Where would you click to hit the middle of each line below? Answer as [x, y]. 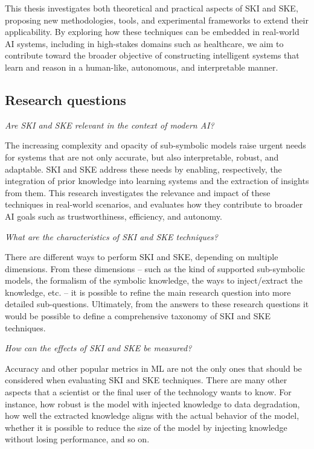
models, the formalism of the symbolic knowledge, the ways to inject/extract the [154, 280]
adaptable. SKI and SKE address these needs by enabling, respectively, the [143, 169]
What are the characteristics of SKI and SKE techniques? [111, 236]
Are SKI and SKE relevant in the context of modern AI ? [110, 125]
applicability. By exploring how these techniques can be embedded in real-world [152, 32]
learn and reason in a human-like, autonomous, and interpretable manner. [142, 67]
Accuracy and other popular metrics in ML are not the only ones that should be [153, 368]
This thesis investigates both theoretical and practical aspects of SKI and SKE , [152, 8]
